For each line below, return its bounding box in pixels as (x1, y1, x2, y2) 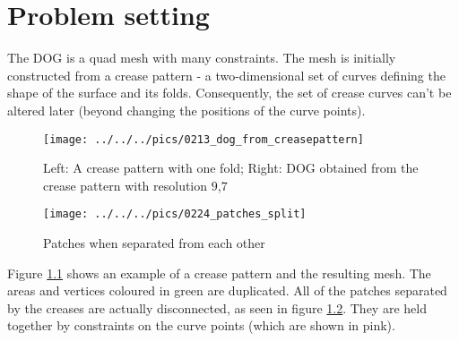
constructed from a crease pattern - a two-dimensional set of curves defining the (7, 65, 446, 84)
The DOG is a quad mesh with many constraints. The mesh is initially (7, 48, 396, 67)
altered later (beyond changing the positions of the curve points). (7, 100, 366, 119)
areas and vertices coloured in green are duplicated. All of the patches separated (7, 281, 447, 300)
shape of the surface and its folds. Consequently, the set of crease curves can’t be (7, 83, 452, 102)
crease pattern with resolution (43, 175, 208, 194)
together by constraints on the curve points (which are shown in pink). (7, 316, 395, 335)
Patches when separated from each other (43, 234, 265, 251)
